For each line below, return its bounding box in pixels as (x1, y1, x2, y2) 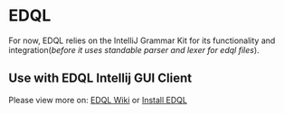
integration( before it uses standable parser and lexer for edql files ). (8, 44, 260, 55)
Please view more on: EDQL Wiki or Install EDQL (8, 94, 187, 105)
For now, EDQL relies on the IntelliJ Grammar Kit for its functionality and (8, 35, 276, 46)
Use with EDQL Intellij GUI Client (8, 71, 192, 86)
